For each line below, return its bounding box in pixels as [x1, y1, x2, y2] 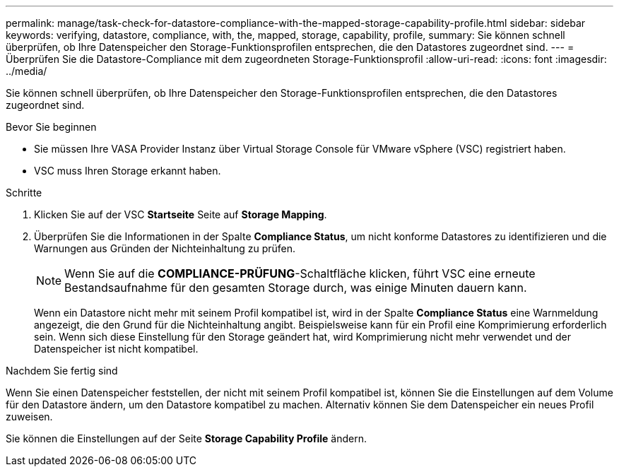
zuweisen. [6, 411, 53, 423]
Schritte [6, 187, 42, 199]
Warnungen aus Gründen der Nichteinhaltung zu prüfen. [34, 242, 296, 254]
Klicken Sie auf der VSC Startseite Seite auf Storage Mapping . [34, 208, 327, 220]
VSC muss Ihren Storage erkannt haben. [34, 165, 221, 177]
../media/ [6, 65, 47, 77]
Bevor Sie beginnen [6, 121, 97, 133]
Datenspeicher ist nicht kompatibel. [34, 343, 199, 355]
